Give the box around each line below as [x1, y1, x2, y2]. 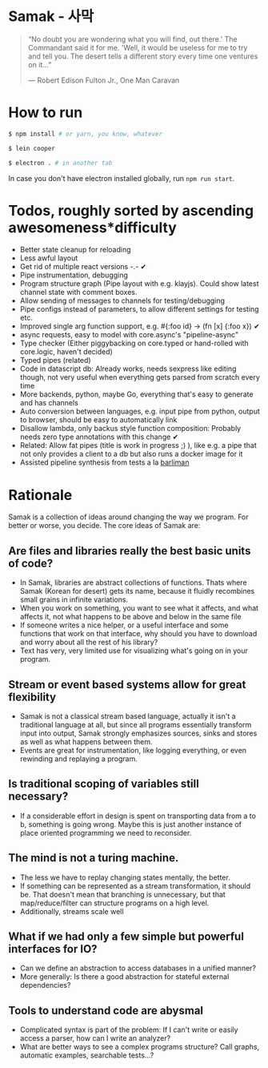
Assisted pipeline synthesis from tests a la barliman [19, 457, 190, 467]
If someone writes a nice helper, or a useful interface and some [19, 620, 229, 630]
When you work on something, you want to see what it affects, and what [19, 603, 258, 613]
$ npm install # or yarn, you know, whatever [8, 130, 162, 138]
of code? [8, 556, 54, 570]
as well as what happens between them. [19, 737, 153, 746]
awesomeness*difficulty [8, 218, 178, 236]
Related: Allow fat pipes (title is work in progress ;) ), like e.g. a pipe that [19, 441, 258, 450]
